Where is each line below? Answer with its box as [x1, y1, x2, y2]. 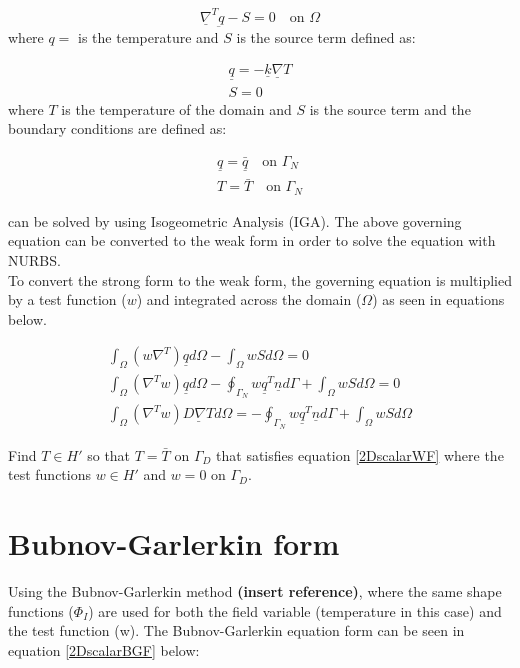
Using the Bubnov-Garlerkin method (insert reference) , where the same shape [8, 580, 502, 601]
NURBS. [8, 249, 61, 270]
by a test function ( [8, 289, 127, 310]
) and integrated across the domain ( [136, 289, 362, 310]
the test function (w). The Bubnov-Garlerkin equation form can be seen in [8, 620, 465, 641]
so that [87, 444, 131, 465]
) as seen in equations [372, 289, 505, 310]
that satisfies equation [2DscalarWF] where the [216, 444, 504, 465]
